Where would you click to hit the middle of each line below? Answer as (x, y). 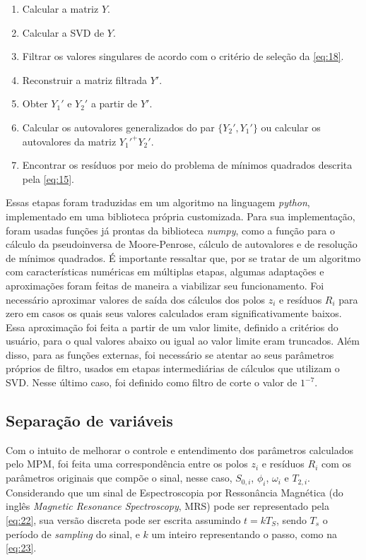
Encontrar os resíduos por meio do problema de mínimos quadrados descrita (187, 165)
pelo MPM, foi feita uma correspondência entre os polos (127, 464)
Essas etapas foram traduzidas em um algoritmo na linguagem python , (158, 202)
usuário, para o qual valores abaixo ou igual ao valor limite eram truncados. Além (183, 341)
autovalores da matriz (69, 141)
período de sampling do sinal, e (73, 534)
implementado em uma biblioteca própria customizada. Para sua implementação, (181, 216)
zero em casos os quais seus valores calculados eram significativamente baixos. (174, 313)
